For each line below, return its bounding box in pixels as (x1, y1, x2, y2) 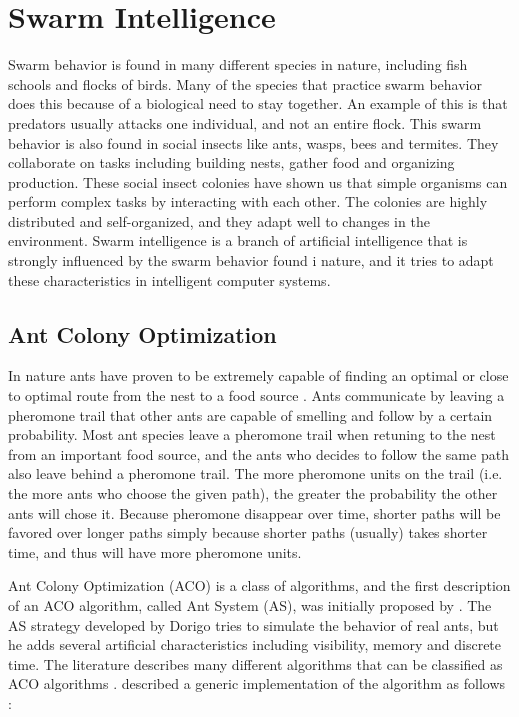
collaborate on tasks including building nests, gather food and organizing (8, 152, 455, 173)
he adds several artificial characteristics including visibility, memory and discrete (8, 634, 502, 655)
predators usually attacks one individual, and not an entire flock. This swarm (8, 112, 482, 133)
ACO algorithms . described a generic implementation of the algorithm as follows (8, 673, 506, 694)
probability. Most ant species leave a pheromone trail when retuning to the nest (8, 424, 496, 445)
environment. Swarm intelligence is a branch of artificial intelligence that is (8, 230, 468, 251)
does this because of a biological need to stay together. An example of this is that (8, 93, 508, 114)
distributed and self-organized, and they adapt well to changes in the (8, 210, 430, 231)
